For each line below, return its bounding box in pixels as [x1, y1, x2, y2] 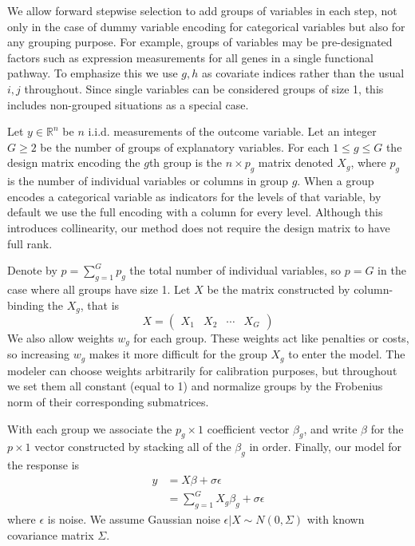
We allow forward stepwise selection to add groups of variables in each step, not [7, 2, 397, 18]
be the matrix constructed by [207, 280, 350, 297]
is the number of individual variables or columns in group [7, 172, 288, 189]
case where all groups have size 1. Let [7, 280, 191, 297]
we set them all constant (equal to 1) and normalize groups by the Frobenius [7, 378, 383, 394]
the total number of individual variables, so [129, 262, 342, 279]
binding [7, 296, 44, 313]
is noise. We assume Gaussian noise [47, 511, 220, 528]
